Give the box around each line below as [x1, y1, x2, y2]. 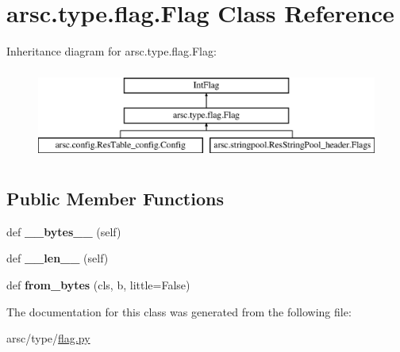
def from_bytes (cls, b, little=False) [6, 277, 190, 293]
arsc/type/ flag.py [6, 330, 90, 346]
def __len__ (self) [6, 250, 109, 266]
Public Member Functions [6, 186, 224, 211]
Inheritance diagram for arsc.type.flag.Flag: [6, 43, 217, 59]
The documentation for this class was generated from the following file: [6, 303, 352, 319]
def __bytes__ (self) [6, 223, 121, 239]
